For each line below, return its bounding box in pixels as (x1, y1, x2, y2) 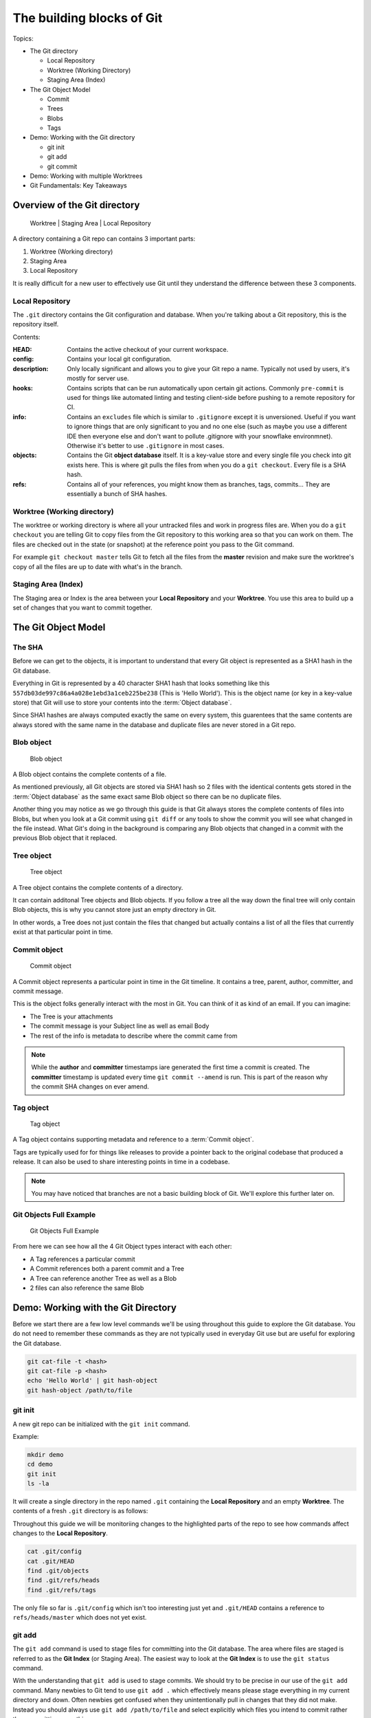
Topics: (12, 34, 34, 43)
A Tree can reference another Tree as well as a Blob (30, 1274, 177, 1282)
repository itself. (12, 320, 59, 328)
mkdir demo (27, 1451, 64, 1458)
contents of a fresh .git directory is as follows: (12, 1507, 148, 1515)
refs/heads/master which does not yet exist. (12, 1614, 147, 1622)
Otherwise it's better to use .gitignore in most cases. (67, 441, 225, 449)
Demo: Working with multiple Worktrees (30, 172, 143, 180)
